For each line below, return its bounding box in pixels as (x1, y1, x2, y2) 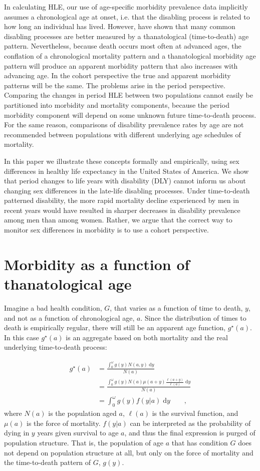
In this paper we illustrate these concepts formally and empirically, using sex (4, 155, 239, 166)
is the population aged (48, 408, 117, 418)
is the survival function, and (152, 408, 238, 418)
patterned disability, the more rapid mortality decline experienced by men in (4, 195, 239, 205)
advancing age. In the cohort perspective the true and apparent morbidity (4, 70, 231, 81)
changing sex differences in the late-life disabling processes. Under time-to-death (4, 185, 250, 195)
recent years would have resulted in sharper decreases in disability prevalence (4, 204, 240, 215)
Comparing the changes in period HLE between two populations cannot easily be (4, 90, 253, 100)
